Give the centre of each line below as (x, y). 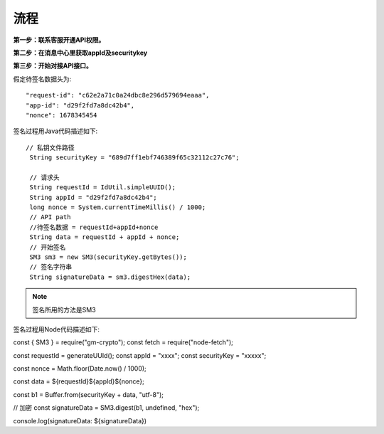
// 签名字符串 (51, 267)
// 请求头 (44, 177)
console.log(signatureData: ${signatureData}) (80, 420)
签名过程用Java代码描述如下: (55, 131)
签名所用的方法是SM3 (64, 309)
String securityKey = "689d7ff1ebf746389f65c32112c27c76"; (134, 158)
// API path (50, 217)
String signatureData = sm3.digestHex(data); (110, 277)
